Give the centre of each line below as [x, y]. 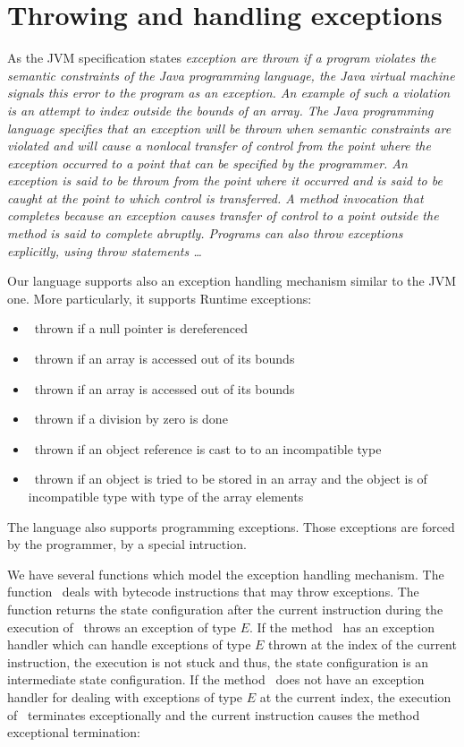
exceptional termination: [74, 732]
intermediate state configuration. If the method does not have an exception [216, 679]
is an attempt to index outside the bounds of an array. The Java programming [220, 110]
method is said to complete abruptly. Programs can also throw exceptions [205, 233]
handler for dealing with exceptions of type [125, 696]
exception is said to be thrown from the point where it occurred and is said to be [225, 180]
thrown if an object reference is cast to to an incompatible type [208, 448]
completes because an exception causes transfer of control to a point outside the [223, 215]
